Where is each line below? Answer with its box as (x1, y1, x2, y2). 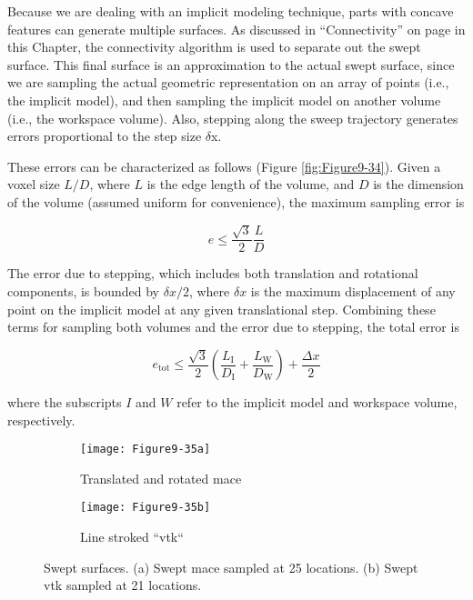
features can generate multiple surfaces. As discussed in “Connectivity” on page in (7, 19, 466, 38)
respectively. (7, 410, 75, 429)
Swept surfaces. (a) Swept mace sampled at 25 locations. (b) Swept (44, 557, 418, 576)
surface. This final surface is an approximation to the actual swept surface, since (7, 55, 455, 74)
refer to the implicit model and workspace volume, (176, 393, 458, 411)
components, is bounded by (7, 281, 160, 300)
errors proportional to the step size (7, 126, 202, 145)
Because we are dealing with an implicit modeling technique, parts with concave (7, 2, 454, 20)
